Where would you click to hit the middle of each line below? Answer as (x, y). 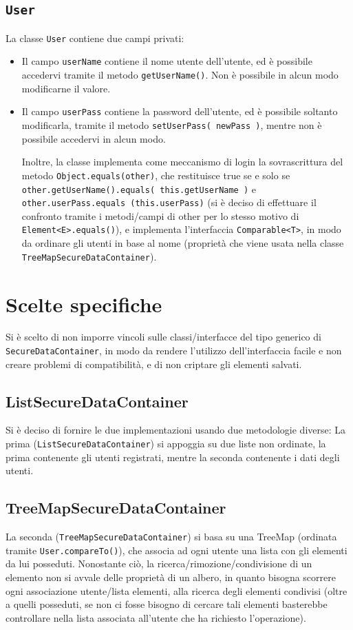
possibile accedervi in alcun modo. (94, 138)
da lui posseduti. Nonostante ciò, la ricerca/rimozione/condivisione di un (159, 563)
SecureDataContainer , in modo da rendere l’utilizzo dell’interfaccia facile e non (174, 350)
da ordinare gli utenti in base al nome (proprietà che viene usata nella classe (183, 243)
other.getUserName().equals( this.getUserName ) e (139, 189)
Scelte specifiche (84, 304)
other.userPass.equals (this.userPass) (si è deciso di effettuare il (169, 202)
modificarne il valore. (66, 88)
